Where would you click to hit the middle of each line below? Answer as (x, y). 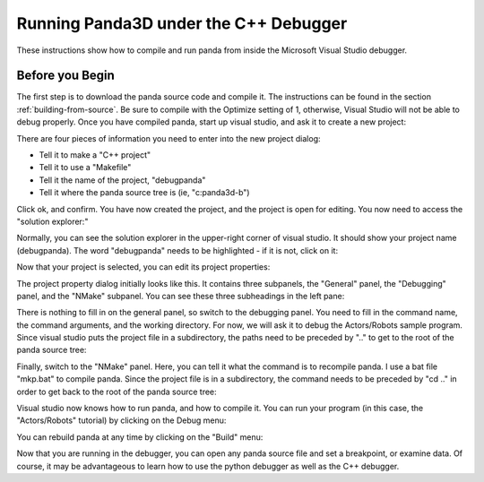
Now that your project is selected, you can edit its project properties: (143, 267)
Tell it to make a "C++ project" (95, 155)
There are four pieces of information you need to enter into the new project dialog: (169, 138)
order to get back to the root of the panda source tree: (117, 392)
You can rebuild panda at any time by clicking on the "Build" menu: (140, 437)
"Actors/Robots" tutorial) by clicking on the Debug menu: (121, 420)
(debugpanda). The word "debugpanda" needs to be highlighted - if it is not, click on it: (177, 250)
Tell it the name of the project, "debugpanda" (122, 180)
